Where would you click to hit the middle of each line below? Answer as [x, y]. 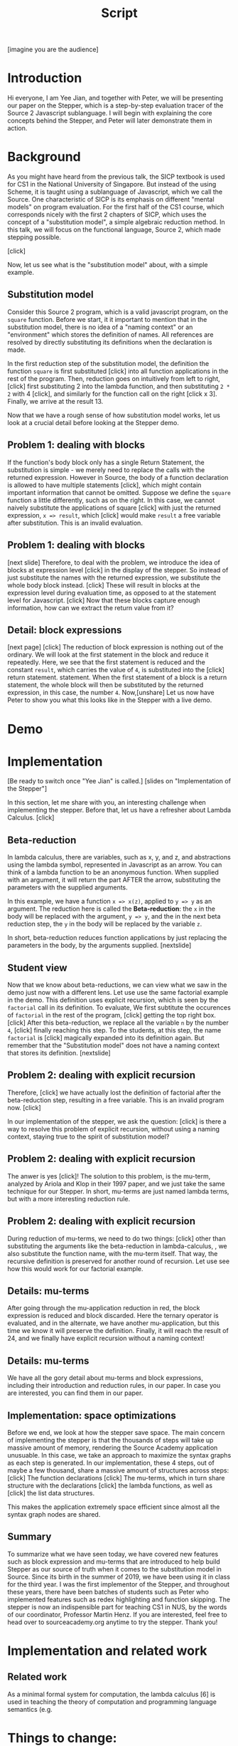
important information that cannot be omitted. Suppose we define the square [119, 492]
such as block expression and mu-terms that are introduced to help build [114, 1562]
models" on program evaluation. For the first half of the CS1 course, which [116, 207]
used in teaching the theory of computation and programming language [112, 1701]
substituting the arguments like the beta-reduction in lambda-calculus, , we [117, 1246]
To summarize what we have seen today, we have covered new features [113, 1554]
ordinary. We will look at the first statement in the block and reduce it [108, 655]
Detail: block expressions [65, 630]
